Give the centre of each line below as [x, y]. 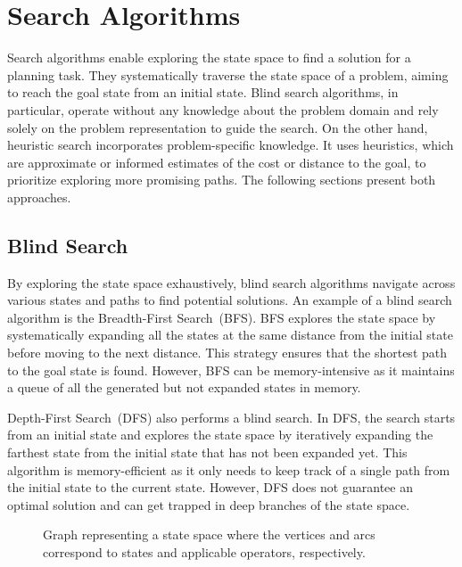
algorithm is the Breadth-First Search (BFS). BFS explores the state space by [222, 317]
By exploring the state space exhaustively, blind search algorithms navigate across [231, 282]
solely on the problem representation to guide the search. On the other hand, [218, 127]
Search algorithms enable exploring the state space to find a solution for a [209, 58]
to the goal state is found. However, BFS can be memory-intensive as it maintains [231, 370]
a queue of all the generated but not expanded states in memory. [184, 387]
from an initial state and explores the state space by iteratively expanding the [220, 435]
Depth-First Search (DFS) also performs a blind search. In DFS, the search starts [231, 417]
